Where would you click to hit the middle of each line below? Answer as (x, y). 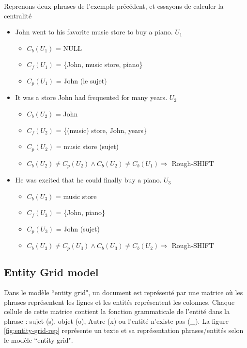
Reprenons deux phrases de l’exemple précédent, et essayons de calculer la (114, 6)
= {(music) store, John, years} (101, 130)
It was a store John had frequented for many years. (91, 97)
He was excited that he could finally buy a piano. (88, 180)
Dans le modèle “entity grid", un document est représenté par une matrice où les (123, 292)
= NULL (69, 48)
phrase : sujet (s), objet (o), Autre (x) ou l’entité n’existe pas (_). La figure (116, 321)
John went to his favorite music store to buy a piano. (94, 32)
